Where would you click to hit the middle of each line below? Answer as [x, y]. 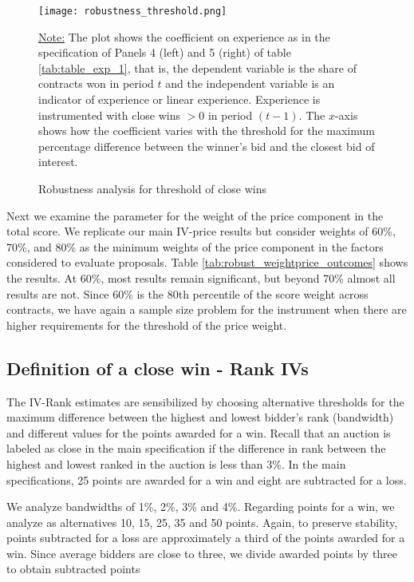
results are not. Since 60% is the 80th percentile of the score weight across [187, 293]
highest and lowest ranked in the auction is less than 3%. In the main [176, 463]
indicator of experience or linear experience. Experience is [179, 99]
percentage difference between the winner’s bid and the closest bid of [207, 146]
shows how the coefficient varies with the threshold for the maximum [207, 131]
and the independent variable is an [250, 83]
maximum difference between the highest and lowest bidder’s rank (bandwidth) [200, 417]
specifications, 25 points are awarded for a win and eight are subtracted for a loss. [207, 479]
